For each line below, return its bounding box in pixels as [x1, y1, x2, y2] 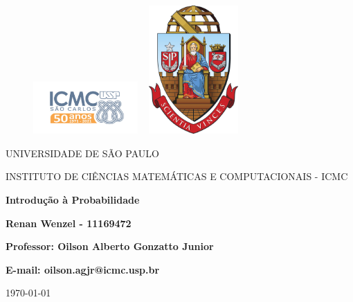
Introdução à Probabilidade [6, 192, 140, 206]
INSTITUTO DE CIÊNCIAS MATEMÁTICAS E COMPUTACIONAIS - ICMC [6, 169, 348, 184]
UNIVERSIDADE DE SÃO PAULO [6, 145, 159, 160]
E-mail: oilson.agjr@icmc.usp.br [6, 262, 160, 276]
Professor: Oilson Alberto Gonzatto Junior [6, 239, 214, 254]
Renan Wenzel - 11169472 [6, 215, 132, 230]
